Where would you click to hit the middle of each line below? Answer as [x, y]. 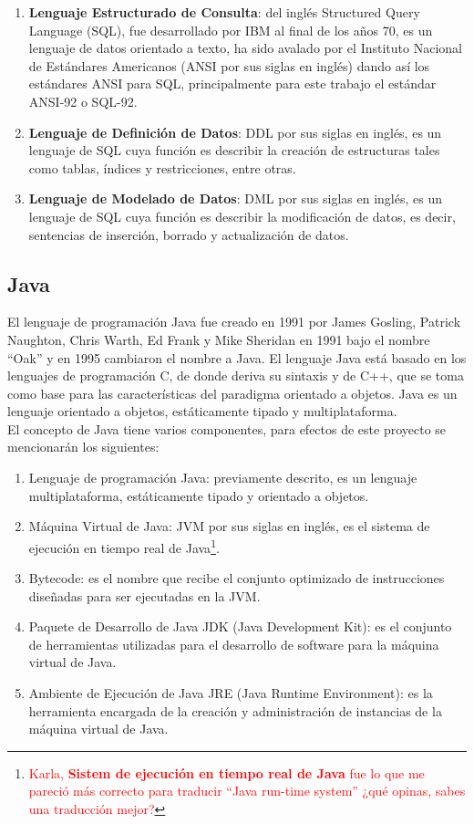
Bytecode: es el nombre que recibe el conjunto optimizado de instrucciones [237, 578]
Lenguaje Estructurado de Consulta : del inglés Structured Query [224, 12]
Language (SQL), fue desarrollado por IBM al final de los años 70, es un [231, 30]
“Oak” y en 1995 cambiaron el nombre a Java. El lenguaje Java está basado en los [237, 357]
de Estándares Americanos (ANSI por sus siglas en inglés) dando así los [229, 65]
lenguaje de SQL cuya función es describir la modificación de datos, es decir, [242, 216]
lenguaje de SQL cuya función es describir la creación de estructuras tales [234, 150]
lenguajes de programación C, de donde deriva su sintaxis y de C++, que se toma [236, 375]
